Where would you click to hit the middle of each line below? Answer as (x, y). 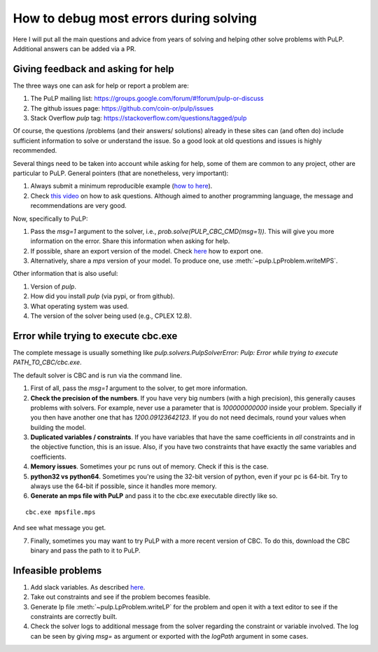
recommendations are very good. (78, 206)
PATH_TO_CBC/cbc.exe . (47, 362)
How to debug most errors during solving (135, 18)
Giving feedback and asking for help (93, 69)
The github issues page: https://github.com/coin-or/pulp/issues (122, 108)
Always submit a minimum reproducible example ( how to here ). (121, 186)
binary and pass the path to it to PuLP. (85, 550)
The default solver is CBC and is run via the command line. (97, 375)
